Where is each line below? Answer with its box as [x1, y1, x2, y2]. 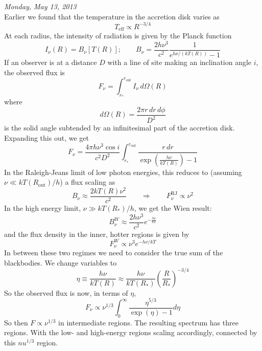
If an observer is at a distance [4, 57, 97, 68]
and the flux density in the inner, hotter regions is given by [4, 228, 189, 239]
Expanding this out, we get [4, 133, 89, 143]
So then [4, 317, 28, 327]
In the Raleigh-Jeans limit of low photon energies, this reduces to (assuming [4, 166, 242, 177]
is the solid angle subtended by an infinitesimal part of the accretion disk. [4, 122, 235, 133]
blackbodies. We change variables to [4, 257, 117, 268]
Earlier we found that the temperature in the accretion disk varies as [4, 11, 220, 21]
